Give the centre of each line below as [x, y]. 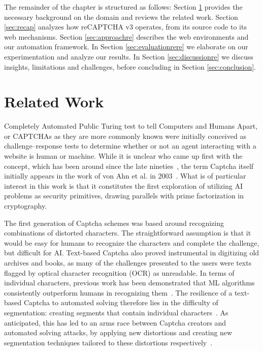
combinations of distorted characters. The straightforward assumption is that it [128, 233]
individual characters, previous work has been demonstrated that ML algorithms [129, 283]
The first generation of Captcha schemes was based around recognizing [114, 223]
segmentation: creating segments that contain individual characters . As [116, 312]
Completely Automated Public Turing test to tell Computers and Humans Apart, [131, 126]
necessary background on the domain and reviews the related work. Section [121, 17]
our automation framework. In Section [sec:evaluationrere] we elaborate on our [126, 47]
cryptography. [26, 206]
